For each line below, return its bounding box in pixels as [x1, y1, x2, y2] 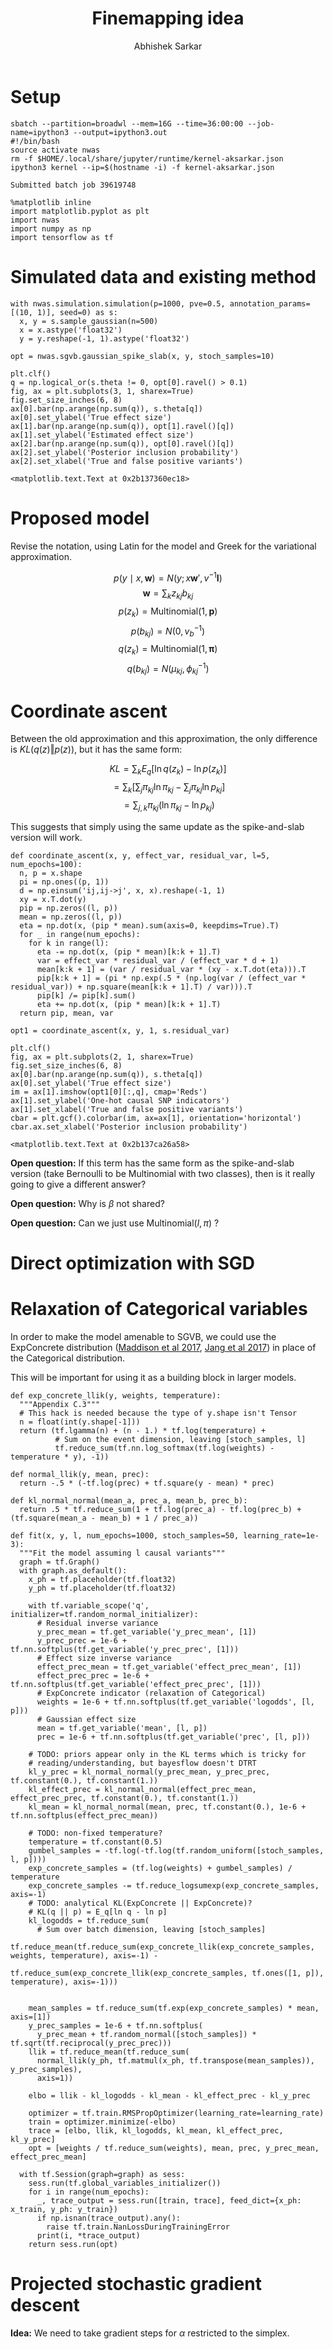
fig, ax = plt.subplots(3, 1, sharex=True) [10, 386, 195, 396]
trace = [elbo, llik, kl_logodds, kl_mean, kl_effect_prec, [28, 2125, 284, 2136]
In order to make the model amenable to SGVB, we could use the [10, 1330, 277, 1342]
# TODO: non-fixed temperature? [28, 1828, 163, 1838]
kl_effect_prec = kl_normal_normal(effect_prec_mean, [28, 1784, 257, 1794]
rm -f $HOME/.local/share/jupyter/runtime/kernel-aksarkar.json [10, 153, 284, 164]
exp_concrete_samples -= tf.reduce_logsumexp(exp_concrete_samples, [28, 1880, 320, 1891]
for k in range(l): [28, 938, 110, 948]
